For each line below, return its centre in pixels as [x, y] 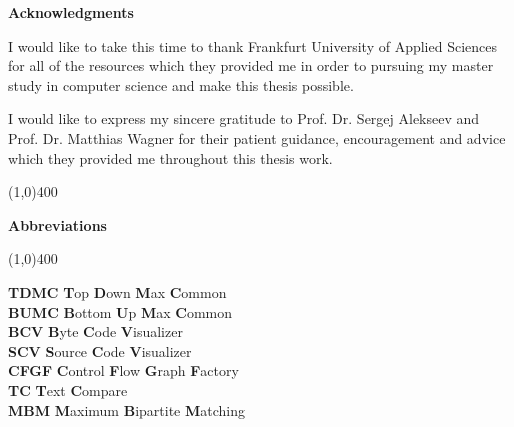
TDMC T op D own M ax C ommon [117, 291]
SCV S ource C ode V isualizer [100, 350]
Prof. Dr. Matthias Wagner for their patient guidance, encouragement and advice [257, 137]
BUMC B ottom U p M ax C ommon [120, 311]
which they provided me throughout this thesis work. [170, 157]
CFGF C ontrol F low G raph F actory [123, 370]
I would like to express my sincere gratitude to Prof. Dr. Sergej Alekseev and [244, 118]
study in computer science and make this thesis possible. [181, 84]
